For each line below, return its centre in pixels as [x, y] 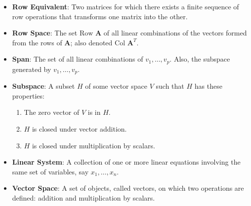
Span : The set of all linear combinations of [78, 59]
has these [208, 86]
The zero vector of [52, 112]
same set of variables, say [50, 171]
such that [170, 86]
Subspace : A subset [43, 86]
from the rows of [37, 42]
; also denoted [91, 42]
